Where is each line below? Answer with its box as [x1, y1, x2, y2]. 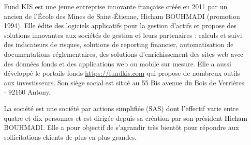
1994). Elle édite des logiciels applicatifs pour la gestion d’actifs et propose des [4, 20, 236, 31]
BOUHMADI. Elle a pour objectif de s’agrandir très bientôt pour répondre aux [4, 122, 239, 132]
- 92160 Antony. [4, 87, 51, 97]
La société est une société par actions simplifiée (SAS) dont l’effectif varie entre [4, 103, 239, 113]
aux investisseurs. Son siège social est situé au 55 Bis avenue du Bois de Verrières [4, 77, 245, 87]
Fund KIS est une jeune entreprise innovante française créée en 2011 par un [4, 1, 228, 11]
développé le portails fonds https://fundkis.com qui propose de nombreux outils [4, 68, 240, 78]
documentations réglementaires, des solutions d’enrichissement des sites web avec [4, 48, 244, 59]
